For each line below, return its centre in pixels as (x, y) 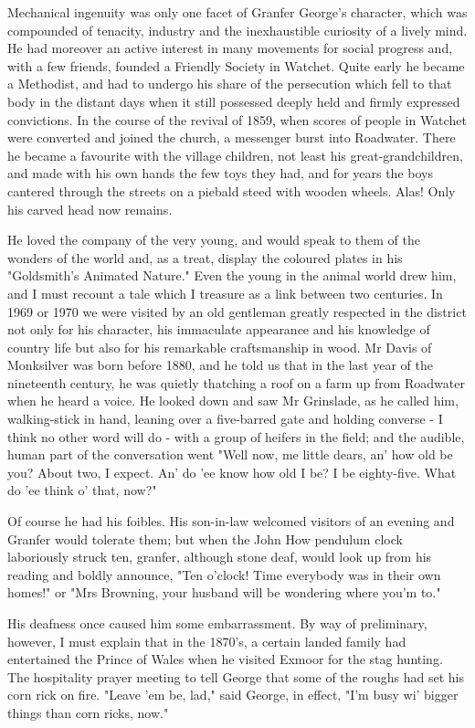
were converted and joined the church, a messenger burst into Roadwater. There (232, 137)
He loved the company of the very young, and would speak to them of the (214, 240)
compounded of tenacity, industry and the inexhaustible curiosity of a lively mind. (237, 30)
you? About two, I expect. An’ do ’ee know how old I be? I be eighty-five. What (232, 472)
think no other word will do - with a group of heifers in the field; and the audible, (236, 436)
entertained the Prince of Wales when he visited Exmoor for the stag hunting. (225, 659)
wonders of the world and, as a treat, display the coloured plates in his (205, 257)
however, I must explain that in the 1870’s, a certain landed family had (207, 641)
